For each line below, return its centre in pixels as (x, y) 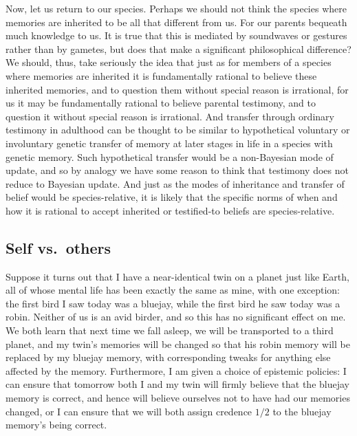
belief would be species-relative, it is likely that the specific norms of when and (172, 197)
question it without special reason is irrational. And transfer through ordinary (170, 116)
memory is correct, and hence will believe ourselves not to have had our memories (178, 398)
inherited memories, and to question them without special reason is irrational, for (177, 89)
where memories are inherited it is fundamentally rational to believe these (161, 75)
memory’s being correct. (56, 425)
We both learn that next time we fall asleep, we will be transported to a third (170, 330)
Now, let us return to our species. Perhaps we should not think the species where (176, 8)
